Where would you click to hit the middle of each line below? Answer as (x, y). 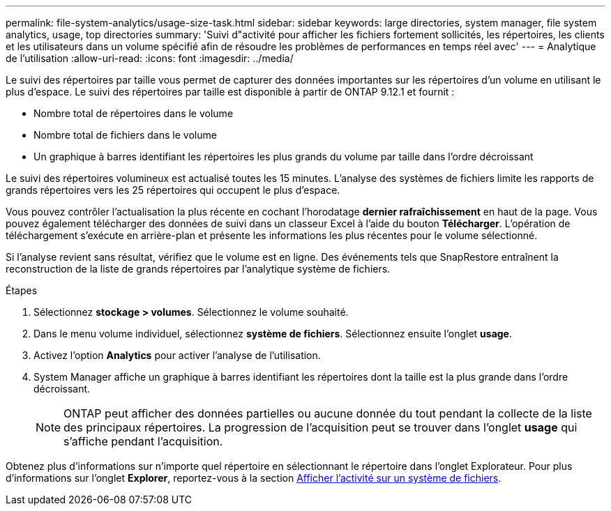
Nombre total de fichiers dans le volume (125, 135)
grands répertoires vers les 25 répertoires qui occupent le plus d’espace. (173, 190)
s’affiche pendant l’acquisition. (143, 441)
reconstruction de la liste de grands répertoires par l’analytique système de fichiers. (198, 269)
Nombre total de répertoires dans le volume (134, 113)
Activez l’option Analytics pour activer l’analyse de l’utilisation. (177, 355)
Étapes (22, 290)
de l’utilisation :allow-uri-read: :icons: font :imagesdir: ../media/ (150, 58)
